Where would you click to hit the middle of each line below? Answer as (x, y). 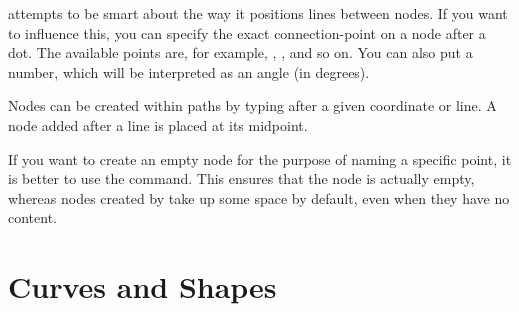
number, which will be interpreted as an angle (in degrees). (189, 71)
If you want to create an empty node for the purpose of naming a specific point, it (260, 158)
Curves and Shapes (142, 286)
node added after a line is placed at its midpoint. (158, 124)
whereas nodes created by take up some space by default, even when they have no (259, 197)
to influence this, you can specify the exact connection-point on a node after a (247, 32)
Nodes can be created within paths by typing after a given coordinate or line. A (252, 105)
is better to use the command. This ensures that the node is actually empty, (241, 178)
